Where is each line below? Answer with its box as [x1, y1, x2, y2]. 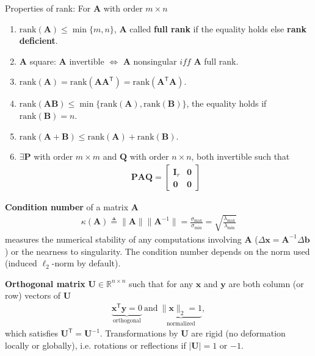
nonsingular [133, 54, 177, 67]
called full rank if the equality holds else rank [129, 22, 306, 35]
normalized [166, 320, 195, 327]
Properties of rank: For [5, 2, 91, 14]
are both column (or [228, 277, 304, 290]
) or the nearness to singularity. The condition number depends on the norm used [5, 244, 310, 257]
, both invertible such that [191, 150, 290, 163]
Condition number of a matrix [5, 200, 129, 213]
